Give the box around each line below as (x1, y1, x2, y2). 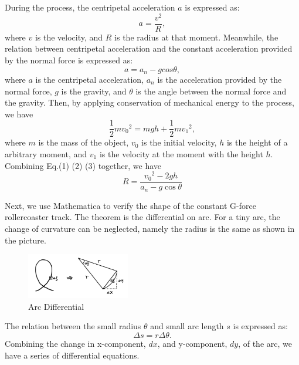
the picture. (5, 234, 46, 246)
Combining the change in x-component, (5, 337, 146, 349)
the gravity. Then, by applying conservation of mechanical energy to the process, (5, 96, 294, 109)
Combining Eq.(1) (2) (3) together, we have (5, 159, 162, 171)
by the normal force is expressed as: (5, 53, 133, 66)
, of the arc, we (238, 337, 292, 349)
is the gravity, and (61, 85, 127, 97)
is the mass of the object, (38, 136, 129, 148)
